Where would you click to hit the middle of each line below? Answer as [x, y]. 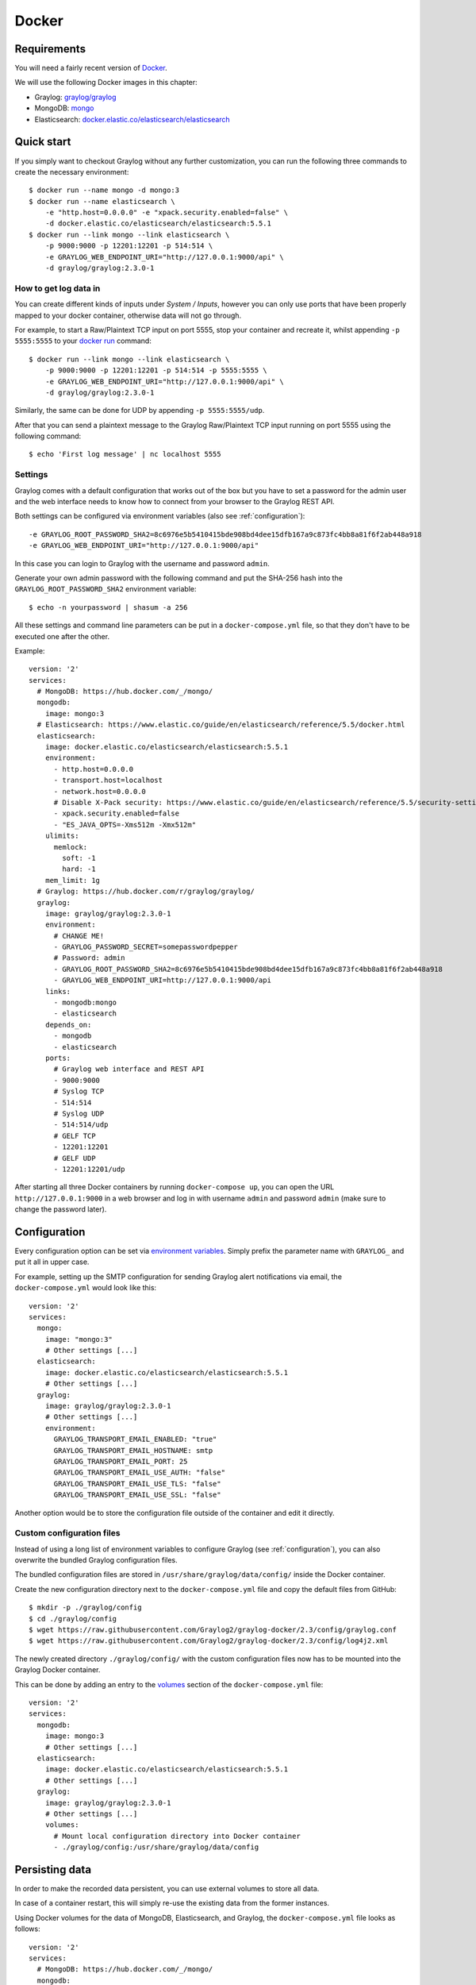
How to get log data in [58, 288]
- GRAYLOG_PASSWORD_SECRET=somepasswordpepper [146, 947]
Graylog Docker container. [58, 1670]
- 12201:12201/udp [89, 1169]
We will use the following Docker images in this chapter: [106, 83]
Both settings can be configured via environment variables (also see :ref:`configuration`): [160, 516]
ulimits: [62, 836]
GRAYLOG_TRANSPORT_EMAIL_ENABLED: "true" [135, 1440]
